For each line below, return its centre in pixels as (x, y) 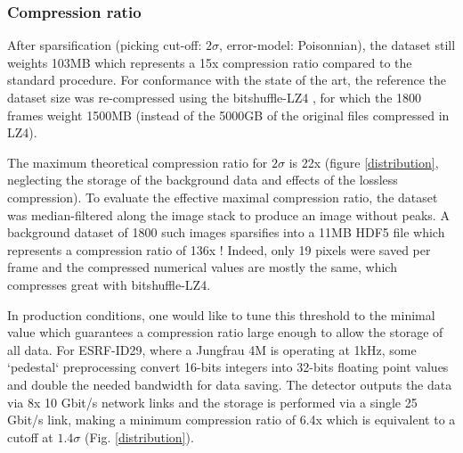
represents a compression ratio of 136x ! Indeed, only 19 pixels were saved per (219, 249)
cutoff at (30, 437)
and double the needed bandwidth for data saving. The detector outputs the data (230, 384)
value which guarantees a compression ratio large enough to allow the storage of (225, 332)
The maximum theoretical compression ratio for (138, 162)
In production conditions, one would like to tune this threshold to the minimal (221, 314)
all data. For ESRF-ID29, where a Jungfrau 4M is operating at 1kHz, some (212, 349)
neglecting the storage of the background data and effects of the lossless (203, 180)
